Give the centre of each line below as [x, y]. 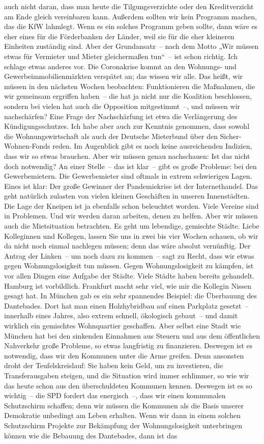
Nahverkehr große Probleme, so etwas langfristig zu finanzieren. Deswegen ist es [128, 345]
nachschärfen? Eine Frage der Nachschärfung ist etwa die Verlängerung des [121, 116]
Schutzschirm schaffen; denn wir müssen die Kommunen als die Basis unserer [124, 405]
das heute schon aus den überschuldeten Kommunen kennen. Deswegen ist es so [128, 385]
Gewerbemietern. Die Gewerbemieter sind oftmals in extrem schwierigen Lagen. [128, 176]
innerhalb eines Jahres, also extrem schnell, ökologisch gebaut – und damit [121, 315]
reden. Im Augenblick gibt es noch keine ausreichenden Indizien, [152, 146]
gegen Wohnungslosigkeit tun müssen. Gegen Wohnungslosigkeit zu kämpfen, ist [129, 266]
